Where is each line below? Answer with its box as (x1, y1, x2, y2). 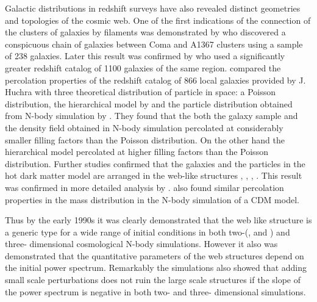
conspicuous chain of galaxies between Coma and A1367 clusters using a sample (5, 37, 303, 50)
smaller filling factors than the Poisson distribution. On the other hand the (5, 133, 285, 146)
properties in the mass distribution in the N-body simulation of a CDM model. (5, 193, 299, 206)
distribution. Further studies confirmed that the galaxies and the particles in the (5, 157, 305, 170)
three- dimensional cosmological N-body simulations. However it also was (5, 237, 278, 250)
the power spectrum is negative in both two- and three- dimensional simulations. (5, 285, 306, 298)
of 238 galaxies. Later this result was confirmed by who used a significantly (5, 49, 285, 62)
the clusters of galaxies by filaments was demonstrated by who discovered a (5, 26, 286, 38)
